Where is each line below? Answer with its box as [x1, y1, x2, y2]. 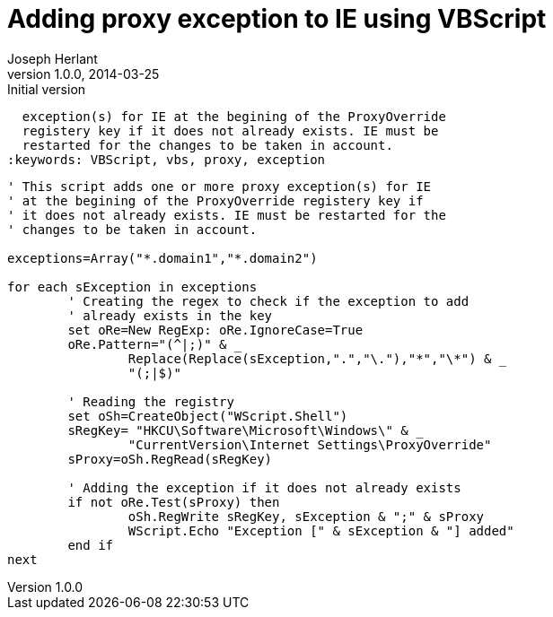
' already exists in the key [67, 308, 273, 323]
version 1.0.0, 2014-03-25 [7, 65, 160, 82]
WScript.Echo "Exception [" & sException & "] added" [127, 523, 514, 538]
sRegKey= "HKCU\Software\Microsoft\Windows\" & [67, 422, 408, 438]
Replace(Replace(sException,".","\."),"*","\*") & [127, 351, 492, 366]
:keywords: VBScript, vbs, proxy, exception [7, 152, 326, 167]
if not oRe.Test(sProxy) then [67, 494, 280, 509]
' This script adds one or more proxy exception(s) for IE [7, 178, 432, 194]
